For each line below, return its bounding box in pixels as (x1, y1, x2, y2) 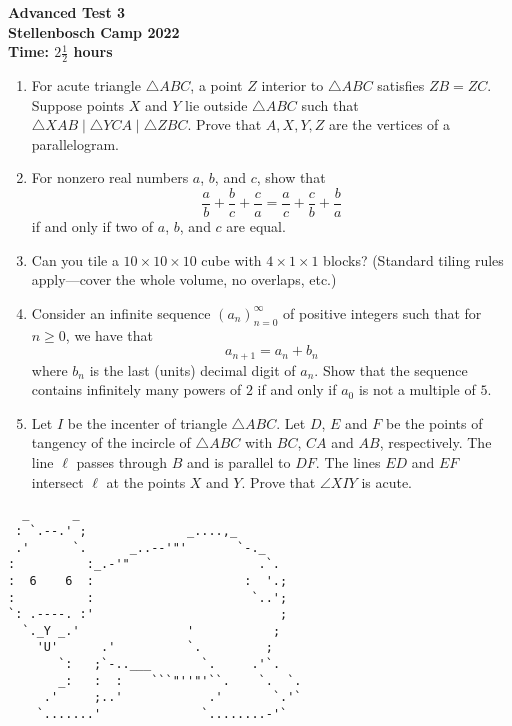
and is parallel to (186, 452, 291, 473)
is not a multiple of (358, 379, 476, 400)
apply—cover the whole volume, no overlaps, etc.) (31, 269, 337, 290)
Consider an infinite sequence (31, 302, 211, 323)
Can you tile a (31, 249, 119, 270)
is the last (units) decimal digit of (89, 359, 296, 380)
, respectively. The (379, 432, 492, 453)
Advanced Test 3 (8, 2, 126, 22)
